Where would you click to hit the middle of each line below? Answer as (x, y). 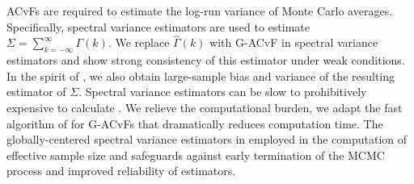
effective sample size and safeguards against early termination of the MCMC (196, 155)
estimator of (36, 92)
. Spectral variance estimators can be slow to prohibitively (223, 92)
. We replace (139, 42)
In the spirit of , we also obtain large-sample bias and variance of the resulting (201, 75)
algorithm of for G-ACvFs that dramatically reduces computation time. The (195, 123)
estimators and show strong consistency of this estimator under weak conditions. (206, 60)
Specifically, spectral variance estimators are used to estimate (158, 26)
